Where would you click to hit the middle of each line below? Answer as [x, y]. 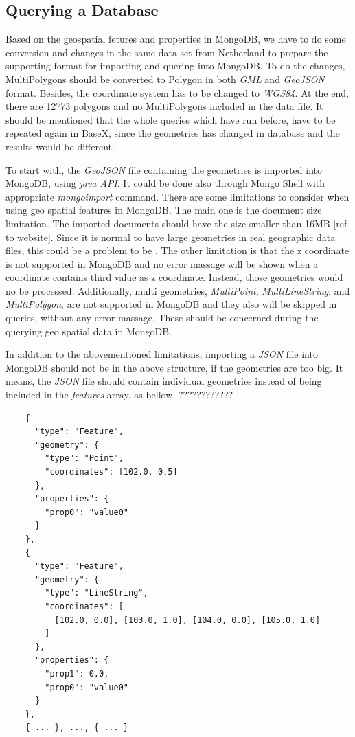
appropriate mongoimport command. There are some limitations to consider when [177, 196]
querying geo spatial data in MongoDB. [89, 331]
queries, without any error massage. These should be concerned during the [162, 318]
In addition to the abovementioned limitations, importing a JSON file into [162, 354]
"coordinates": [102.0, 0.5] [111, 472]
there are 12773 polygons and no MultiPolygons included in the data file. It [164, 106]
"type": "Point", [84, 458]
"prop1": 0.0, [77, 673]
